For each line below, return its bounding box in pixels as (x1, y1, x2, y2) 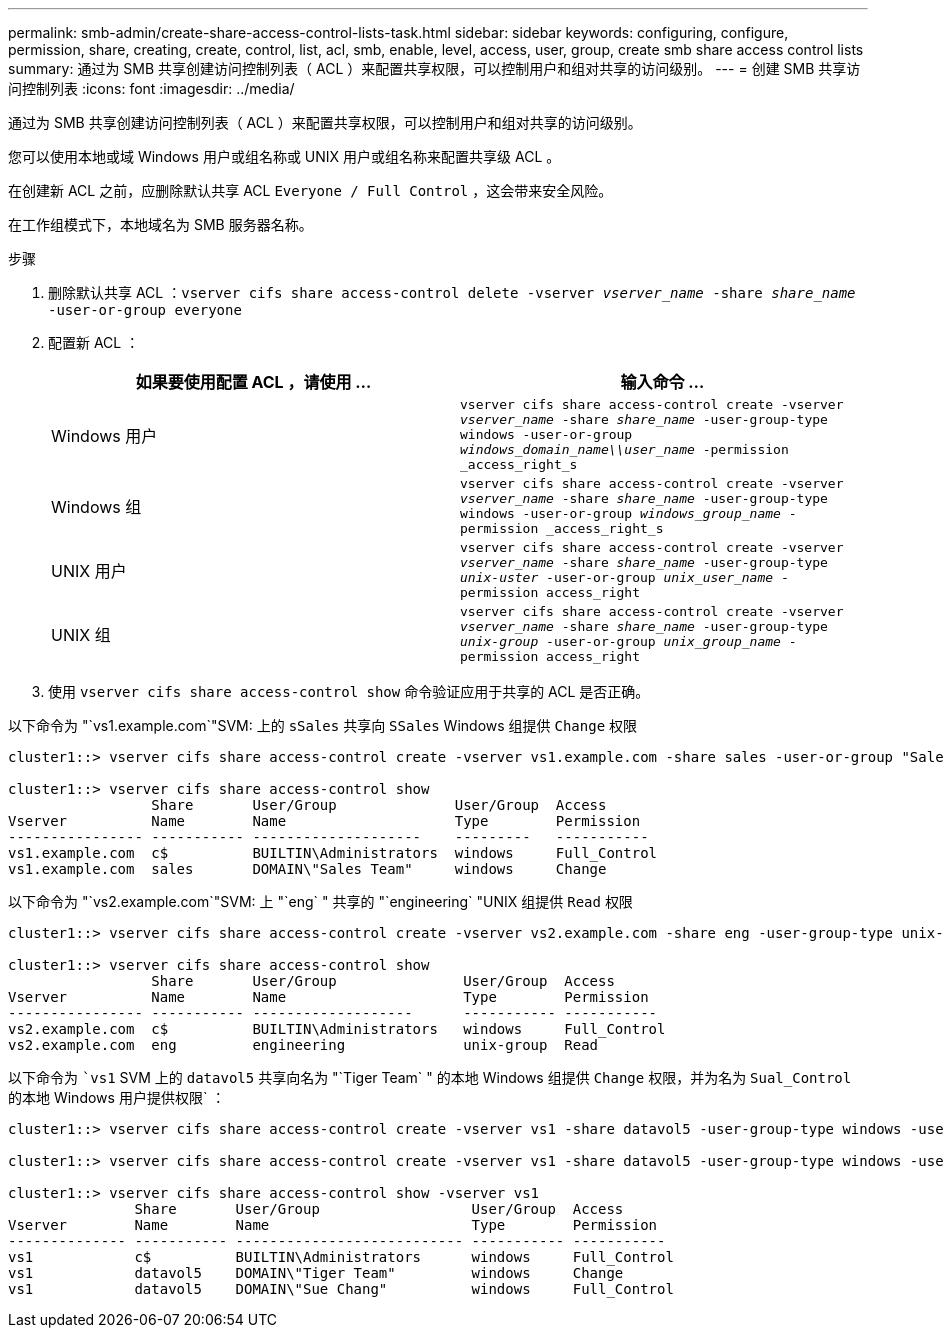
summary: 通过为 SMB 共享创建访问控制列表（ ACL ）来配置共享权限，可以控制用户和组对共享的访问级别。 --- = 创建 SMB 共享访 (8, 60, 861, 77)
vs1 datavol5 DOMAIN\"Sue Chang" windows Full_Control (8, 1281, 674, 1297)
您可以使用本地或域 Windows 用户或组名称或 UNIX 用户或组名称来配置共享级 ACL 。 (8, 148, 561, 165)
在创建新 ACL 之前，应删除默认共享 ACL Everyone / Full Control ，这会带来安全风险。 (8, 182, 613, 199)
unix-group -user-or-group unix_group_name (460, 634, 781, 649)
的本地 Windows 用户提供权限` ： (8, 1089, 226, 1106)
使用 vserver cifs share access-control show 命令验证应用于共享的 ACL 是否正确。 (48, 683, 650, 700)
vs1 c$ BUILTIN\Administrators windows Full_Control (8, 1249, 674, 1265)
